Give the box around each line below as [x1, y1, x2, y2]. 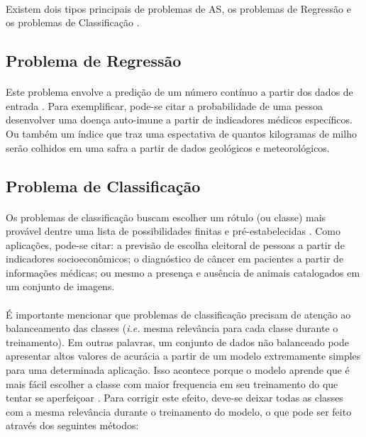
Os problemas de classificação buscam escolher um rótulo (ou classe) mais [6, 209, 326, 224]
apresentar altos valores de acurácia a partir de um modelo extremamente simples [6, 348, 361, 363]
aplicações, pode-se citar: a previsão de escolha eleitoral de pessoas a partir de [6, 237, 345, 252]
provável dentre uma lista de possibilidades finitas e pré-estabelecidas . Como [6, 223, 340, 238]
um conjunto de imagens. [6, 279, 115, 294]
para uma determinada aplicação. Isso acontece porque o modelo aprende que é [6, 363, 350, 377]
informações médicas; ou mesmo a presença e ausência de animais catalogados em [6, 265, 360, 280]
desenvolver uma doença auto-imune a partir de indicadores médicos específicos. [6, 112, 353, 127]
